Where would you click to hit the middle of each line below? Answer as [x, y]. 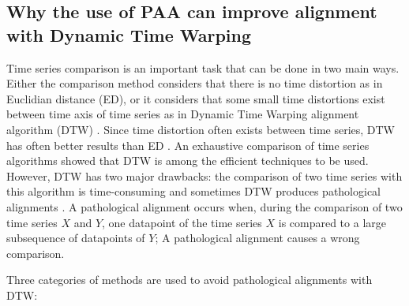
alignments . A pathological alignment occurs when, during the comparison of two [204, 206]
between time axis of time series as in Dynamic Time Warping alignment [183, 114]
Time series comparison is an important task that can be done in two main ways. [203, 67]
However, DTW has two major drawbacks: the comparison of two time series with [204, 175]
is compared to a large [332, 222]
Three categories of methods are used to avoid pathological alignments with [189, 280]
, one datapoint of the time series [182, 222]
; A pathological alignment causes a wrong [257, 238]
